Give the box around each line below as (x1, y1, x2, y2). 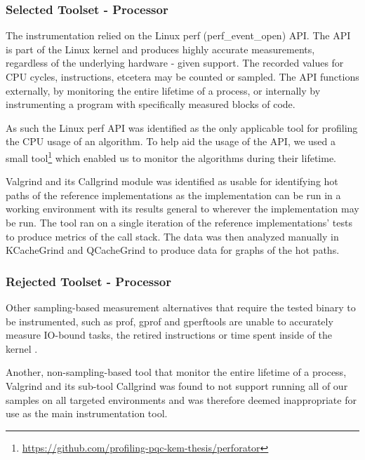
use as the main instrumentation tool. (6, 406, 168, 421)
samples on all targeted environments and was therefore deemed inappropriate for (6, 392, 357, 407)
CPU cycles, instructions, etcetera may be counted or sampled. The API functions (6, 69, 359, 83)
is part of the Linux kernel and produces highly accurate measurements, (6, 41, 315, 56)
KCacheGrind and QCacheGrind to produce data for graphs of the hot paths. (6, 243, 340, 257)
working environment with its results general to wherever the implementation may (6, 201, 359, 216)
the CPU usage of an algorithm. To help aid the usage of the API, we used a (6, 134, 336, 149)
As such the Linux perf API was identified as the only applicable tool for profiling (6, 120, 358, 135)
